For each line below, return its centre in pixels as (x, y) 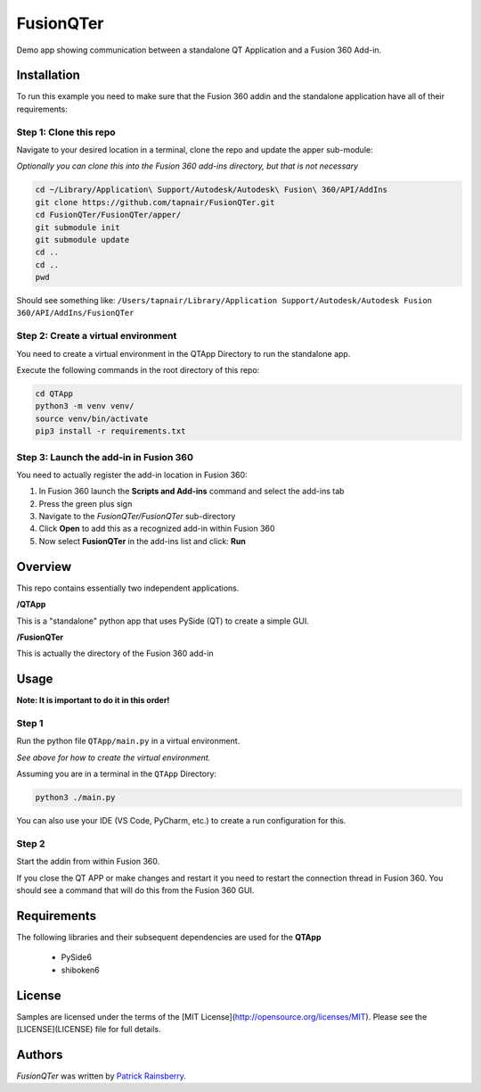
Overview (44, 567)
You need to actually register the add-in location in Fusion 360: (132, 475)
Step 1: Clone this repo (66, 132)
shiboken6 (80, 970)
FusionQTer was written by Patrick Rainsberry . (102, 1076)
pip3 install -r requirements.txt (110, 431)
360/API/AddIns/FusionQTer (75, 313)
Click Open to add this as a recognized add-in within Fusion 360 (157, 529)
